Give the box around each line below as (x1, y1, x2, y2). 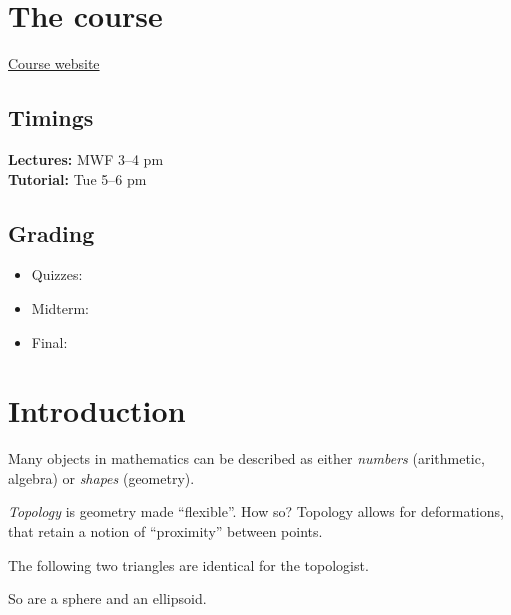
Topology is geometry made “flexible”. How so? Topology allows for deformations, (8, 501, 504, 522)
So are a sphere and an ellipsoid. (8, 588, 207, 609)
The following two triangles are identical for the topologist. (8, 554, 369, 575)
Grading (8, 217, 95, 248)
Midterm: (31, 297, 90, 318)
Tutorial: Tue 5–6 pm (8, 168, 147, 189)
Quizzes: (31, 264, 83, 285)
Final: (31, 331, 68, 352)
